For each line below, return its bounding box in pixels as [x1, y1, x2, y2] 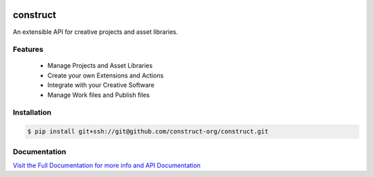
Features [12, 45, 44, 55]
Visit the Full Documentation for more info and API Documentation [12, 161, 201, 169]
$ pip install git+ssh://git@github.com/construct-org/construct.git [27, 128, 269, 136]
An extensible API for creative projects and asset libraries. [12, 28, 179, 36]
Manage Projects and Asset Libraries [47, 62, 153, 70]
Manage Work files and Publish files [47, 91, 150, 99]
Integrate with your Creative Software [47, 81, 155, 89]
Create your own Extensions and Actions [47, 71, 164, 80]
